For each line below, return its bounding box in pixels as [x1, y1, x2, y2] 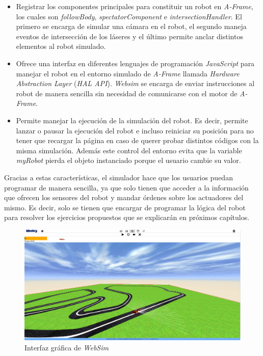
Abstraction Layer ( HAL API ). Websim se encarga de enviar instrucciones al [16, 78, 255, 89]
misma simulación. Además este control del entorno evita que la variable [16, 145, 242, 155]
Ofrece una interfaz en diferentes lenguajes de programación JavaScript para [16, 58, 255, 68]
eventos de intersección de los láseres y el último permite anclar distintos [16, 31, 243, 41]
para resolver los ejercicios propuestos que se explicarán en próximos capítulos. [4, 212, 250, 223]
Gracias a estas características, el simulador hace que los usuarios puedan [4, 172, 233, 182]
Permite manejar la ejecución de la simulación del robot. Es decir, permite [16, 115, 248, 125]
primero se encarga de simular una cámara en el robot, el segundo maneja [16, 21, 247, 32]
